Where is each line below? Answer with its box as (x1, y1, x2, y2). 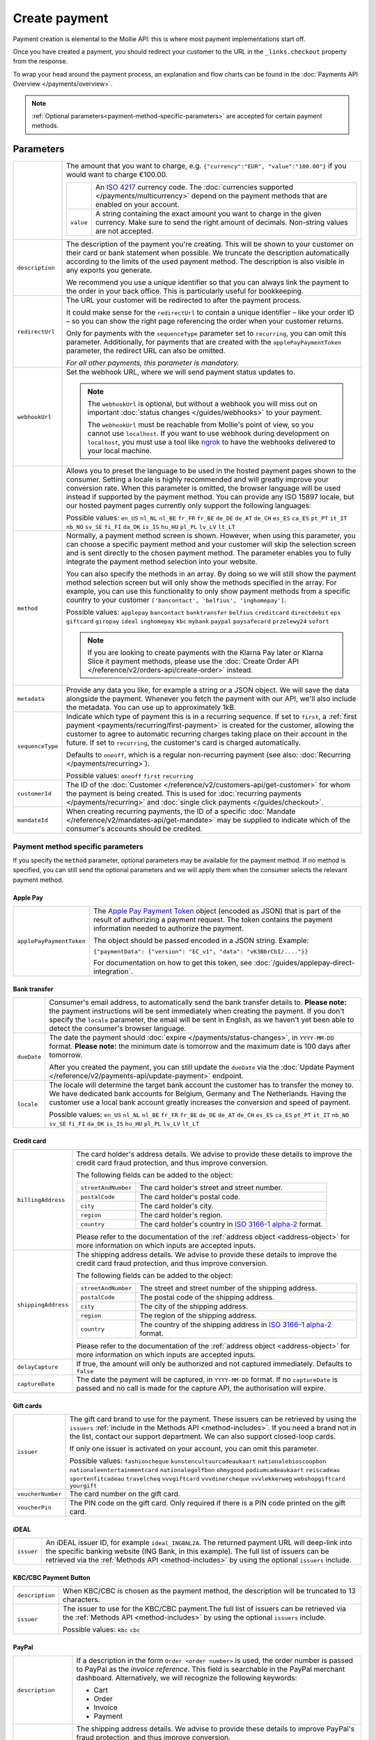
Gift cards (13, 1401, 42, 1409)
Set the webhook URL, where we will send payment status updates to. (66, 367, 296, 377)
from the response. (13, 57, 68, 65)
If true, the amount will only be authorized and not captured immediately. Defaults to (76, 1359, 352, 1369)
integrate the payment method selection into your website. (66, 557, 258, 567)
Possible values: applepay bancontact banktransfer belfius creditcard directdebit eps (66, 608, 341, 617)
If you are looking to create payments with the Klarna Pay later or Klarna (87, 648, 324, 658)
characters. (63, 1595, 100, 1604)
